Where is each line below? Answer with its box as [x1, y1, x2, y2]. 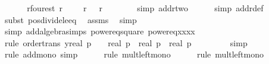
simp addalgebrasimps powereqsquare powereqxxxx [4, 25, 195, 37]
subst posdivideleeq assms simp [4, 13, 137, 25]
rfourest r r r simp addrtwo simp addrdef [27, 2, 264, 14]
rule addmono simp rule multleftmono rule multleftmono [4, 48, 264, 60]
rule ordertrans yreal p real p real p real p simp [4, 36, 248, 49]
